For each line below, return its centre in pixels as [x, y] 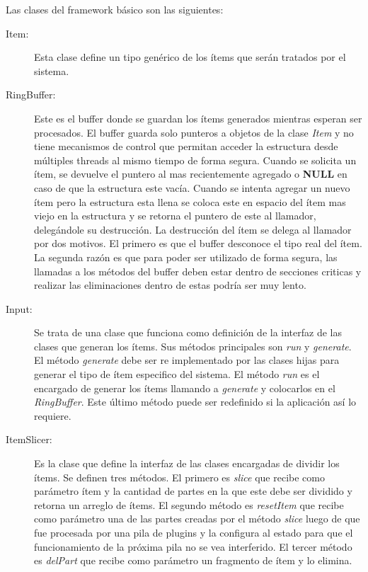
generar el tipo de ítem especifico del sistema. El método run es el [177, 374]
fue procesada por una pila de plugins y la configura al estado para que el [194, 532]
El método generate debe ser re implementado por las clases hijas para [187, 360]
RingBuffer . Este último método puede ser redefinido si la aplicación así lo [195, 402]
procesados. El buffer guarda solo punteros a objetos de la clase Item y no [194, 132]
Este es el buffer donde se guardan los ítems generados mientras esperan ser [198, 118]
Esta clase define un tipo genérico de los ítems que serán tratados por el [190, 57]
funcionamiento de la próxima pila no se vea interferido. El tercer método [193, 546]
